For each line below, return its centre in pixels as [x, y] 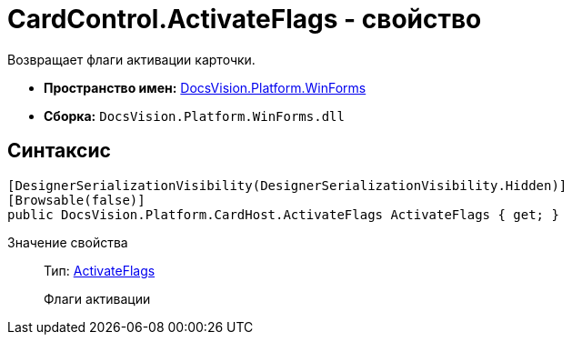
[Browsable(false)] [76, 200]
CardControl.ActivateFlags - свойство [245, 19]
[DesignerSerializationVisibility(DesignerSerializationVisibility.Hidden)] [287, 185]
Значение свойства [68, 242]
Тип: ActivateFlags [100, 270]
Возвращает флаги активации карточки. [131, 59]
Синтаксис [59, 151]
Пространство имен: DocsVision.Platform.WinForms [205, 87]
